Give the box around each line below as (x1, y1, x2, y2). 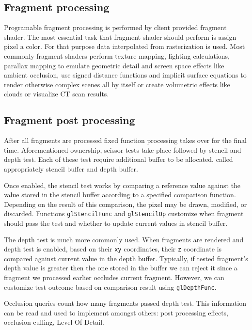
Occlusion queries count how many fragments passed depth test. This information (4, 298, 246, 308)
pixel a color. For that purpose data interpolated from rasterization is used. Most (4, 41, 245, 51)
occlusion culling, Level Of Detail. (4, 317, 104, 327)
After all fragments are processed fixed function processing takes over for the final (4, 135, 247, 145)
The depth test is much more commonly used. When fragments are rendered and (4, 234, 244, 244)
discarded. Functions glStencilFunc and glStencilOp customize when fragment (4, 208, 244, 219)
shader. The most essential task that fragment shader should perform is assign (4, 31, 236, 42)
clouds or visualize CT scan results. (4, 89, 109, 99)
